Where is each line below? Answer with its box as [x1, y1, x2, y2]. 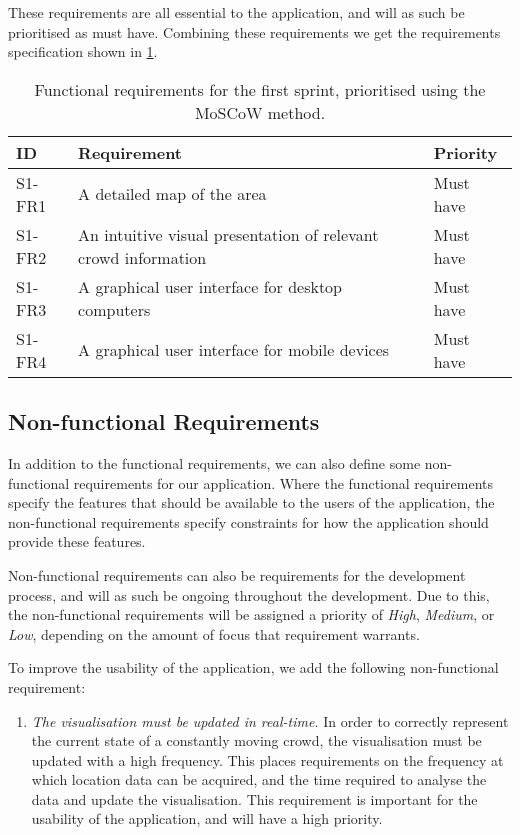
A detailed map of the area [78, 182, 267, 206]
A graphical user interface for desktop [78, 274, 343, 298]
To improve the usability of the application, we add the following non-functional [8, 657, 499, 678]
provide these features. [8, 531, 146, 552]
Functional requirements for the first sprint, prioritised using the [34, 77, 486, 101]
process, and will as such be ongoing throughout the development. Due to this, [8, 584, 490, 605]
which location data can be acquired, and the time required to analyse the [31, 769, 487, 790]
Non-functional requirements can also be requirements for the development [8, 564, 466, 585]
